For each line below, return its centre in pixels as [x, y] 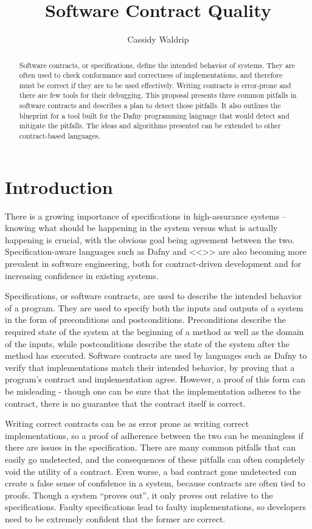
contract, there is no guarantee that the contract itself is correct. [125, 403]
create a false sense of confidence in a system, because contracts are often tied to [155, 483]
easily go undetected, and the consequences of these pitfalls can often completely [155, 459]
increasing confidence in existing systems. [82, 275]
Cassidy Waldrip [158, 39]
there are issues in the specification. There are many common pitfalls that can [151, 447]
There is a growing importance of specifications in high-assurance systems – [146, 216]
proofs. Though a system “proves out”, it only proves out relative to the [139, 495]
